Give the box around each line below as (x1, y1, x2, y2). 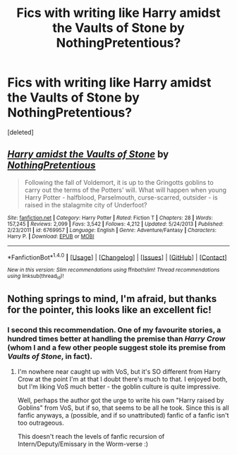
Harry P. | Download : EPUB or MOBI (7, 233, 95, 240)
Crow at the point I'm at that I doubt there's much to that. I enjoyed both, (17, 375, 228, 384)
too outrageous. (17, 418, 65, 427)
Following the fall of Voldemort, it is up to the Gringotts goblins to (24, 178, 214, 186)
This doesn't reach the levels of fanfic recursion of (17, 432, 165, 441)
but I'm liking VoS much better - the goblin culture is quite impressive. (17, 382, 221, 391)
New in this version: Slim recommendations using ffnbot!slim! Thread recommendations (7, 267, 220, 274)
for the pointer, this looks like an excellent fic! (7, 304, 212, 316)
